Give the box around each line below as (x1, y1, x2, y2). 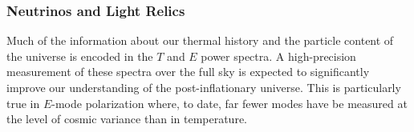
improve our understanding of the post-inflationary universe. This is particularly (6, 79, 401, 95)
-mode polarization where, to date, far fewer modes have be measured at (51, 94, 408, 111)
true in (6, 94, 40, 111)
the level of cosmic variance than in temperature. (6, 110, 248, 127)
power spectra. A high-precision (201, 47, 356, 64)
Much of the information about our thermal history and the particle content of (6, 32, 394, 49)
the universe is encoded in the (6, 47, 153, 64)
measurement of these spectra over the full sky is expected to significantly (6, 63, 370, 80)
